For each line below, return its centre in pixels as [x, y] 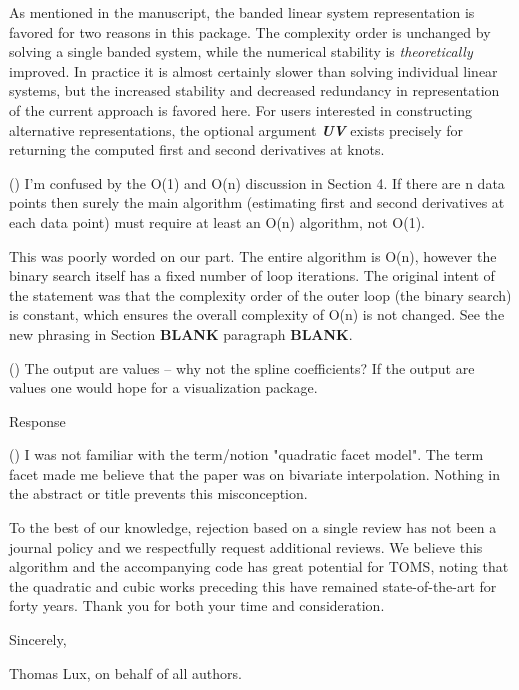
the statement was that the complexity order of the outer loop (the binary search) [260, 294]
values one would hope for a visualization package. [163, 387]
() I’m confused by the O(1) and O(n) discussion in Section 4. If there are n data [257, 182]
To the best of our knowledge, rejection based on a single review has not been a [253, 527]
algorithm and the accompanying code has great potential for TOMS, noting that [259, 566]
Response [37, 420]
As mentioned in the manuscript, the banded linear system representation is [242, 12]
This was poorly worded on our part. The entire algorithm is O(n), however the [253, 255]
